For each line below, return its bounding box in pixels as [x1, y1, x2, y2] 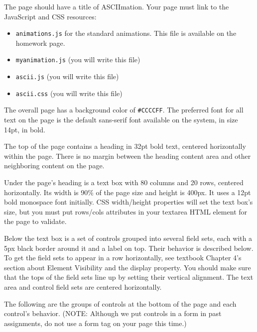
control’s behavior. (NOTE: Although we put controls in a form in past [4, 308, 222, 319]
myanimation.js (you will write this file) [15, 54, 140, 65]
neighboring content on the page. [4, 160, 105, 171]
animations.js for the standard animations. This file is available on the [15, 28, 237, 38]
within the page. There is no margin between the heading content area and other [4, 150, 251, 161]
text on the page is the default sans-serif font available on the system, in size [4, 114, 238, 125]
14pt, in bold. [4, 124, 45, 134]
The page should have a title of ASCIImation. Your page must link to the [4, 1, 229, 11]
